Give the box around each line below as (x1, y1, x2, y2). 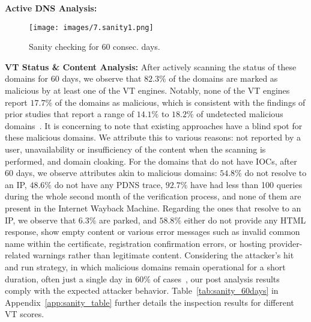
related (5, 249, 31, 261)
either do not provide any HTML (184, 213, 306, 226)
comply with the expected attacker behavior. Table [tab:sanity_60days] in (5, 284, 279, 297)
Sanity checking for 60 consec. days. (29, 40, 160, 53)
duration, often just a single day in (5, 272, 133, 285)
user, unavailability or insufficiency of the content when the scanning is (5, 143, 266, 155)
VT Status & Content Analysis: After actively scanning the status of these (5, 60, 297, 73)
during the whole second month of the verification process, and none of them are (5, 190, 301, 202)
